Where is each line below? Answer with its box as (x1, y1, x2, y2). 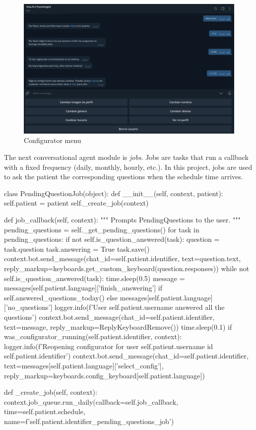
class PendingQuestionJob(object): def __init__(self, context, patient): (4, 188, 223, 198)
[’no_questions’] (4, 302, 53, 312)
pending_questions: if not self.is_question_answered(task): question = (4, 234, 220, 244)
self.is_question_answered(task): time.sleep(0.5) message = (4, 273, 185, 283)
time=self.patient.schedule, (4, 406, 85, 417)
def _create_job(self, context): (4, 387, 97, 397)
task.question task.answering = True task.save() (4, 243, 150, 254)
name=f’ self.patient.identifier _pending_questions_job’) (4, 416, 174, 426)
